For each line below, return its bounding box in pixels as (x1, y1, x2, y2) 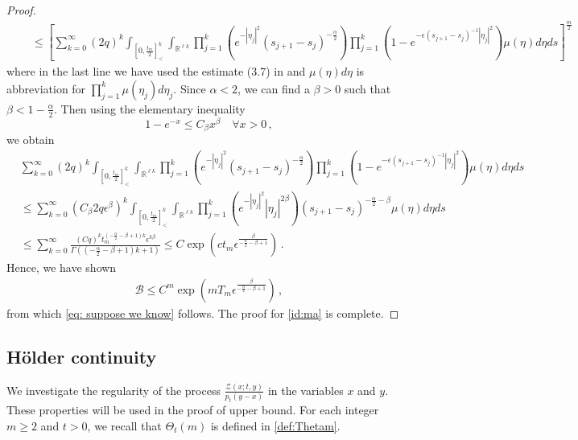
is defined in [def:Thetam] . (210, 417, 341, 434)
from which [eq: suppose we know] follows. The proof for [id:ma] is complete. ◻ (6, 304, 399, 321)
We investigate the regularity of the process (6, 381, 221, 398)
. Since (173, 80, 206, 97)
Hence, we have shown (6, 259, 117, 276)
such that (344, 80, 391, 97)
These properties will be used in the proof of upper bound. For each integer (6, 401, 379, 418)
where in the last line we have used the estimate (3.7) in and (6, 63, 306, 80)
